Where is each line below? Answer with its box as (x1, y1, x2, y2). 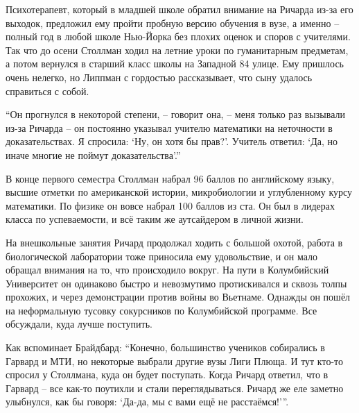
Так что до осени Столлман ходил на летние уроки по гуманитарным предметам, (6, 42, 349, 57)
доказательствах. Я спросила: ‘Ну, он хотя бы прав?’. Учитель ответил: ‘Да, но (6, 134, 338, 149)
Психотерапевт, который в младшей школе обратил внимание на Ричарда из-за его (6, 2, 353, 16)
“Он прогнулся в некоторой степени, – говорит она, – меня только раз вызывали (6, 107, 345, 121)
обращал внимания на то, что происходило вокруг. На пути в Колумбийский (6, 262, 329, 277)
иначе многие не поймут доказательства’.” (6, 147, 181, 162)
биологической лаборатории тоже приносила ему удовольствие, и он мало (6, 248, 318, 263)
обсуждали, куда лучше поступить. (6, 317, 152, 331)
